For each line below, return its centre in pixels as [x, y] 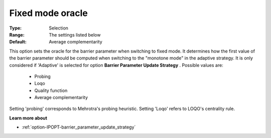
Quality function [51, 90]
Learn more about [28, 118]
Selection [59, 28]
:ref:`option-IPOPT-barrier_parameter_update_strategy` [79, 127]
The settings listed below [75, 34]
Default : [18, 42]
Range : [17, 34]
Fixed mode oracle [48, 13]
